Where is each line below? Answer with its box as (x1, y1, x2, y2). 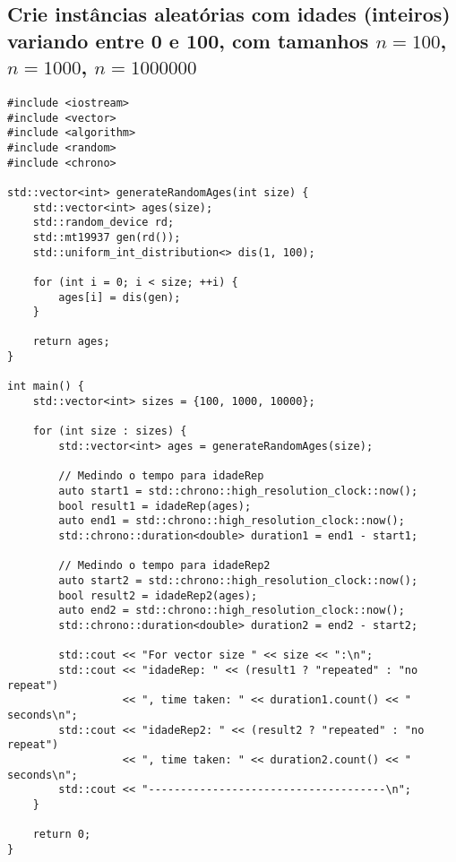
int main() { (7, 380, 84, 393)
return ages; (32, 335, 110, 349)
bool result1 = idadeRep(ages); (58, 499, 252, 513)
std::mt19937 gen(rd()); (32, 230, 181, 244)
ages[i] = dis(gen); (58, 290, 181, 304)
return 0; (32, 828, 91, 841)
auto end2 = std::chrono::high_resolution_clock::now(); (58, 604, 405, 617)
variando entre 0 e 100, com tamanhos (7, 26, 369, 54)
